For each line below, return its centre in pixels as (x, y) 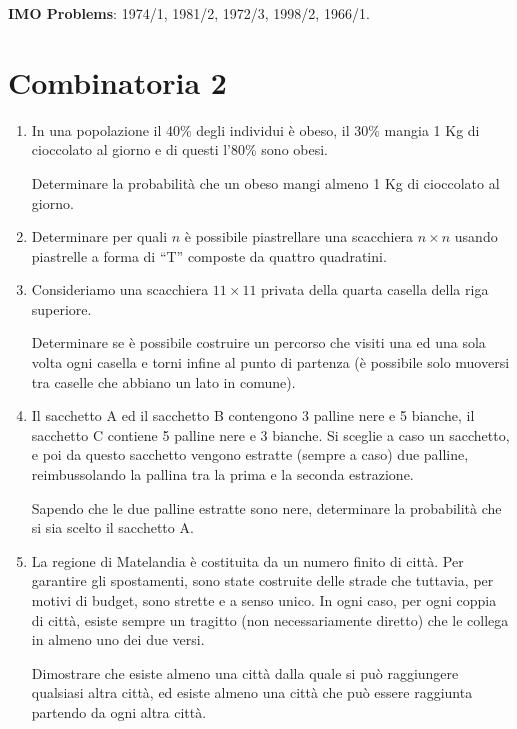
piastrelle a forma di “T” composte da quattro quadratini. (209, 255)
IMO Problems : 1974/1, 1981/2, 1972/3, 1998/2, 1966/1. (189, 13)
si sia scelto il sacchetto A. (112, 527)
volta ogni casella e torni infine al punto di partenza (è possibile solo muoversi (270, 362)
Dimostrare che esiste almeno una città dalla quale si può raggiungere (245, 672)
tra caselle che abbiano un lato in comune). (163, 381)
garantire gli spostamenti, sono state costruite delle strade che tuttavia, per (262, 580)
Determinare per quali (99, 236)
